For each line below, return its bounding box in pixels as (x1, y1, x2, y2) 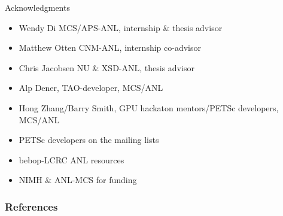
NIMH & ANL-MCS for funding (19, 174, 137, 186)
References (5, 199, 58, 214)
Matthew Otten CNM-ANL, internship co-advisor (19, 41, 201, 54)
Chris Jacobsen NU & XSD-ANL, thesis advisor (19, 61, 194, 74)
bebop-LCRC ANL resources (19, 153, 124, 166)
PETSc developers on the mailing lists (19, 133, 159, 146)
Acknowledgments (5, 1, 70, 13)
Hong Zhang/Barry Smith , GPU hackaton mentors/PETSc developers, (19, 101, 279, 114)
